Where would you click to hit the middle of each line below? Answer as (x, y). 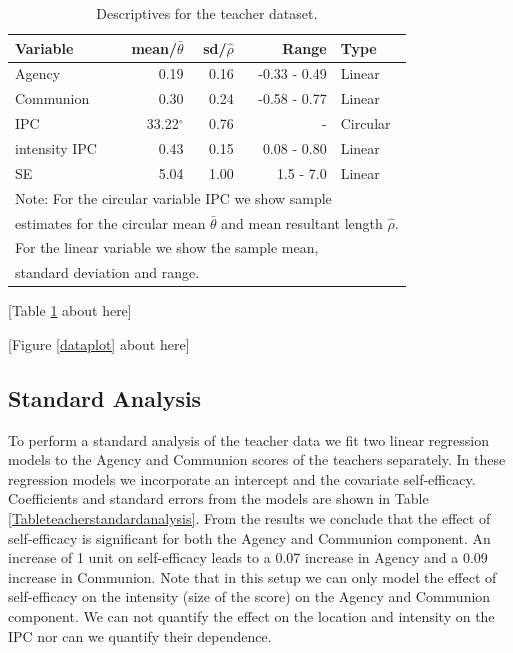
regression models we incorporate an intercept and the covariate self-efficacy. (242, 478)
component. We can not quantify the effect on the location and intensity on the (251, 616)
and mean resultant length (302, 222)
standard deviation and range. (107, 272)
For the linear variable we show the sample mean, (167, 247)
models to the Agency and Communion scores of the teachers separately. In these (257, 459)
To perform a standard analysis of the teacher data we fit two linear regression (248, 439)
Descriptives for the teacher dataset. (207, 13)
